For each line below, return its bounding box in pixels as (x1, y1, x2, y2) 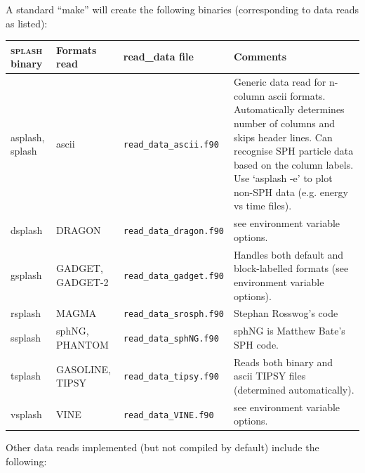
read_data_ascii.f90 (123, 140, 219, 150)
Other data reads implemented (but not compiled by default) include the (6, 440, 319, 455)
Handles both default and (234, 247, 344, 261)
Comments (234, 49, 287, 64)
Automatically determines (234, 102, 345, 117)
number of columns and (234, 115, 336, 130)
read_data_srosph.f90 (123, 309, 225, 320)
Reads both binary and (234, 354, 333, 369)
